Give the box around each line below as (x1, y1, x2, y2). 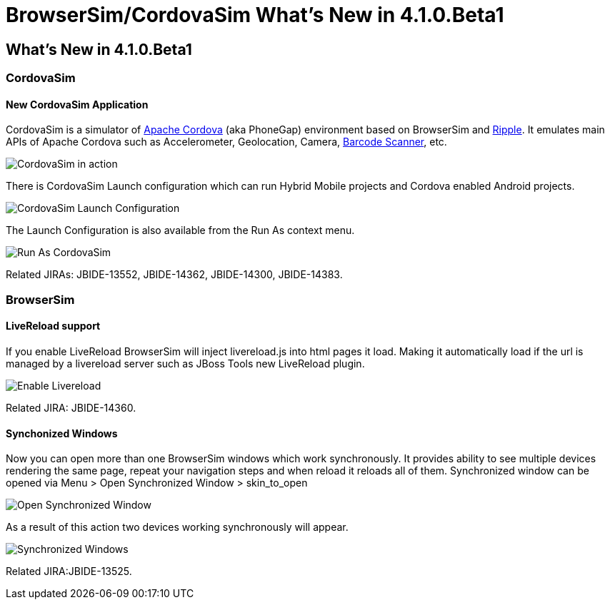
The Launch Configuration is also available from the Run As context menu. (6, 224, 355, 237)
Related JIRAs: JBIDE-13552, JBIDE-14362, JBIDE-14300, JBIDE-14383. (6, 268, 343, 281)
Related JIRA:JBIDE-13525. (6, 565, 132, 578)
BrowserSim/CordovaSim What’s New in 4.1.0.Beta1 (6, 3, 504, 27)
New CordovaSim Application (6, 98, 149, 111)
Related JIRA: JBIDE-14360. (6, 401, 136, 414)
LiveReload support (6, 320, 101, 332)
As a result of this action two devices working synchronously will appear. (6, 521, 349, 534)
